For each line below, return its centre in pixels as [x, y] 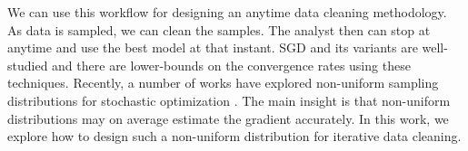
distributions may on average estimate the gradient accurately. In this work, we [228, 118]
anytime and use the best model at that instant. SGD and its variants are [213, 47]
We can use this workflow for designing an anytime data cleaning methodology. [227, 12]
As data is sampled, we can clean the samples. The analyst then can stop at [219, 29]
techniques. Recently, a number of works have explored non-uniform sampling [223, 83]
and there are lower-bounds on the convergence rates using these [231, 65]
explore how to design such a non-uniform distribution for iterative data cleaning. [234, 136]
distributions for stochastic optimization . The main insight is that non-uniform [229, 100]
